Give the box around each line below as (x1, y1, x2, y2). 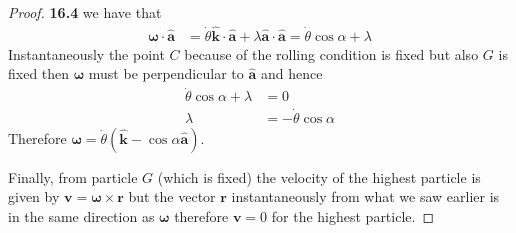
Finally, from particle (8, 166, 138, 187)
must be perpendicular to (88, 63, 244, 84)
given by (8, 186, 60, 207)
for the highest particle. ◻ (271, 205, 435, 226)
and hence (260, 63, 323, 84)
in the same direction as (8, 205, 155, 226)
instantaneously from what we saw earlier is (231, 186, 500, 207)
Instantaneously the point (8, 43, 165, 64)
